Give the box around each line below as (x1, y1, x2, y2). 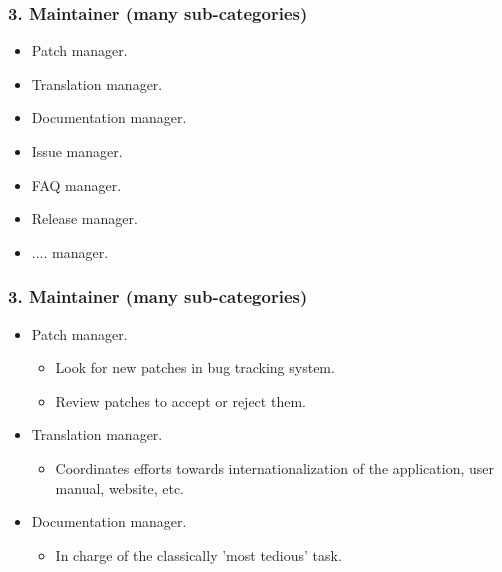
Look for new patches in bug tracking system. (55, 357, 335, 378)
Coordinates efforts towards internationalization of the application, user (55, 457, 495, 478)
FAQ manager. (31, 174, 122, 195)
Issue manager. (31, 141, 123, 161)
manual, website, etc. (55, 477, 184, 498)
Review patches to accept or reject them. (55, 390, 306, 411)
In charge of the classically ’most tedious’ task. (55, 544, 342, 565)
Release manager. (31, 208, 138, 229)
